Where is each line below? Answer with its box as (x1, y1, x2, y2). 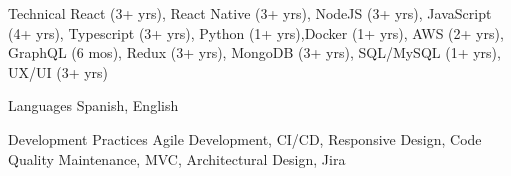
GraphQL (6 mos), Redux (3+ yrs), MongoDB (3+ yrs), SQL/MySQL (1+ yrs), (8, 42, 501, 63)
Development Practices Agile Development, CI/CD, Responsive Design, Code (8, 128, 482, 149)
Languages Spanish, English (8, 95, 179, 116)
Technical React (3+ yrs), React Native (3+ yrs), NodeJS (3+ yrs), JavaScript (8, 3, 492, 23)
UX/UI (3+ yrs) (8, 61, 109, 82)
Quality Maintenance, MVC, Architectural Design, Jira (8, 148, 346, 169)
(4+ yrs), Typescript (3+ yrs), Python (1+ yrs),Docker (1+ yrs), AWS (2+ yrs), (8, 22, 504, 43)
